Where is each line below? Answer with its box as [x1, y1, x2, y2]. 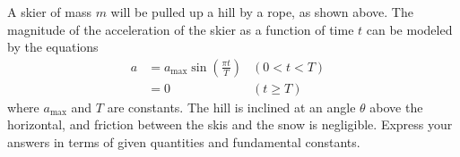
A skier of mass [7, 3, 91, 21]
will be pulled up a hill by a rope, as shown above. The [110, 3, 413, 21]
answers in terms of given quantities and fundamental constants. [7, 133, 360, 152]
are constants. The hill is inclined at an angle [107, 97, 356, 116]
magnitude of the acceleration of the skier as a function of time [7, 20, 354, 38]
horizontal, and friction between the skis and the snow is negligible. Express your [7, 115, 453, 134]
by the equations [7, 37, 99, 56]
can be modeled [366, 20, 453, 38]
